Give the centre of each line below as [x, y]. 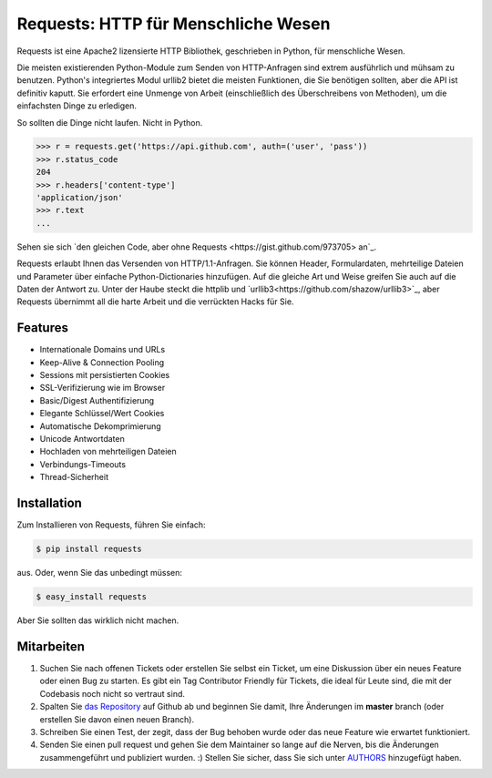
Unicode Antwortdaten [82, 439]
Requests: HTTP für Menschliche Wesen [174, 24]
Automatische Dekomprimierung [100, 426]
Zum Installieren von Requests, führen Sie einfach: [111, 525]
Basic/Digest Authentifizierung [97, 400]
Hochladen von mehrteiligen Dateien [108, 452]
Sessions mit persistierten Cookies [105, 375]
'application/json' [79, 198]
